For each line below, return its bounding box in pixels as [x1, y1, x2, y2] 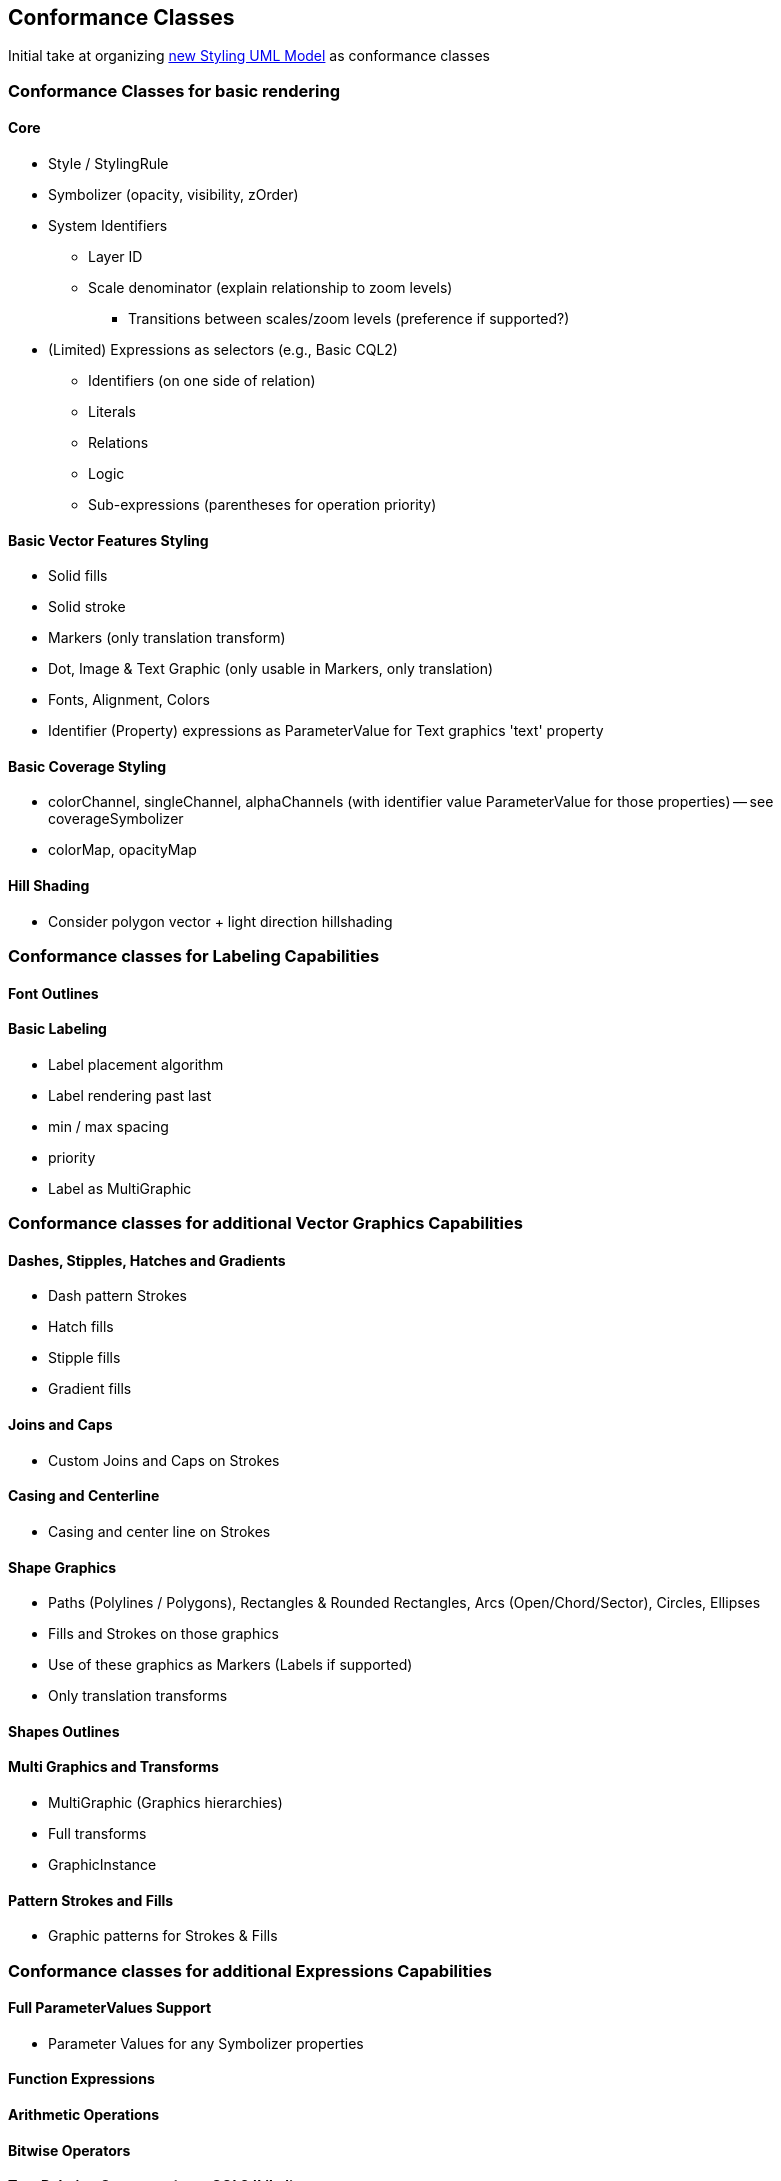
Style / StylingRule [48, 155, 169, 173]
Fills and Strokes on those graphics [48, 1625, 279, 1643]
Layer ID [88, 248, 143, 266]
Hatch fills [48, 1318, 114, 1336]
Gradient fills [48, 1380, 132, 1398]
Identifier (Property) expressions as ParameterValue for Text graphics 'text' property [48, 722, 604, 740]
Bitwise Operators [8, 2141, 131, 2159]
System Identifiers [48, 217, 168, 235]
